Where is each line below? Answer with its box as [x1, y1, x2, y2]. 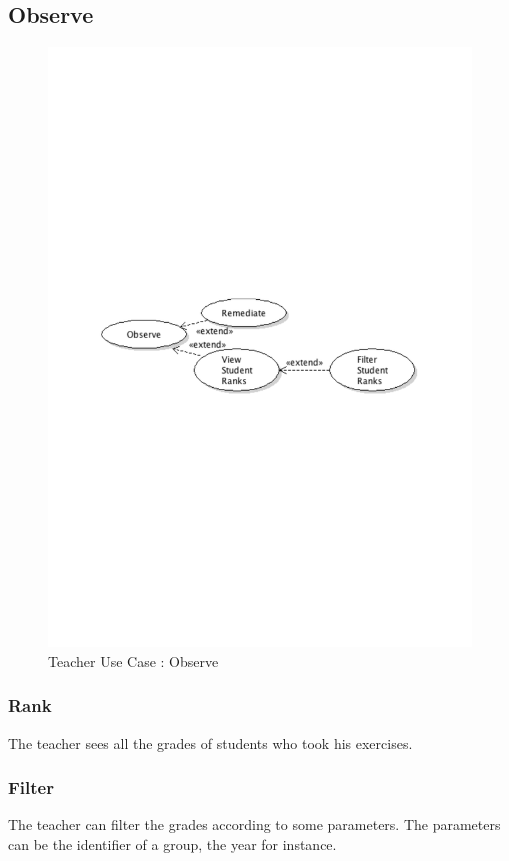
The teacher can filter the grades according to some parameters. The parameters [8, 814, 501, 835]
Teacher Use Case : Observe [48, 650, 219, 671]
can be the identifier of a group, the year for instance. [8, 833, 337, 854]
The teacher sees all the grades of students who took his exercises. [8, 732, 413, 753]
